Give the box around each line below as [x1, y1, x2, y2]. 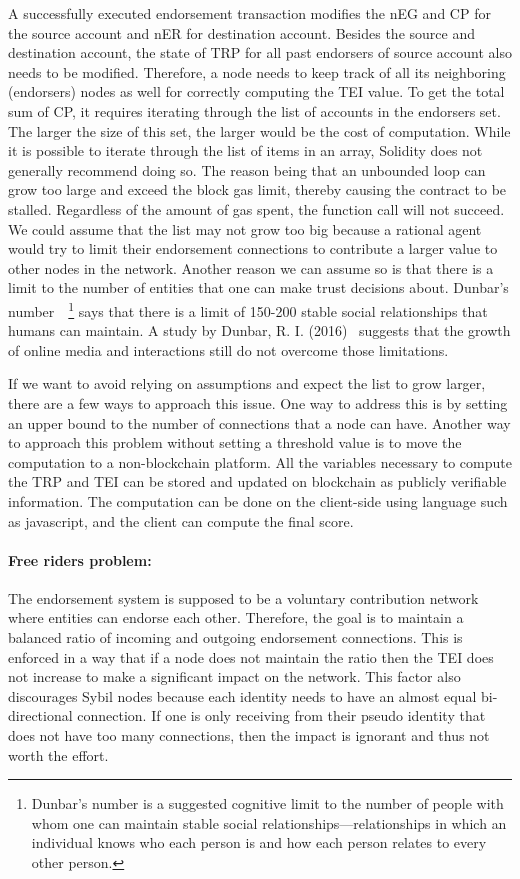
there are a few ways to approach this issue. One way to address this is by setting [8, 392, 508, 413]
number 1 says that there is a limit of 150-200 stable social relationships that [8, 297, 488, 321]
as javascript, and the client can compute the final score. [8, 510, 354, 531]
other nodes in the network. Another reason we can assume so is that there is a [8, 257, 494, 278]
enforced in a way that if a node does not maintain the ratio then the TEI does [8, 646, 494, 667]
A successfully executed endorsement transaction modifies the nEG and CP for [8, 3, 491, 23]
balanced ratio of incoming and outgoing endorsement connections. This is [8, 627, 463, 648]
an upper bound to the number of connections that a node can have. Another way [8, 412, 511, 433]
